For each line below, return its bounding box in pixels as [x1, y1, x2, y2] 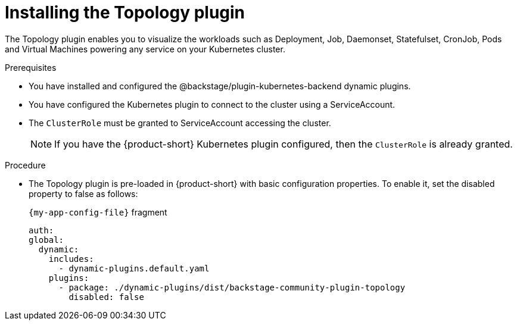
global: [29, 235, 64, 245]
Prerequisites [5, 62, 57, 73]
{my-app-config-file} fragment [29, 207, 167, 217]
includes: [48, 254, 94, 264]
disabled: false [68, 292, 144, 302]
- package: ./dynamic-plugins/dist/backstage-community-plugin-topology [58, 282, 406, 292]
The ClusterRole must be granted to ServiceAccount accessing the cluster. [29, 117, 331, 128]
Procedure [5, 160, 46, 170]
